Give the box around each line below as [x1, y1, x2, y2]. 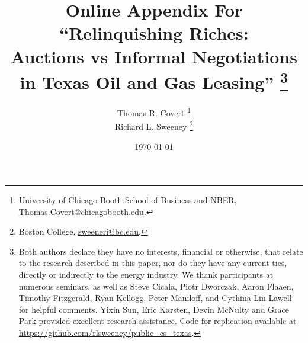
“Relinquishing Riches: [59, 21, 249, 45]
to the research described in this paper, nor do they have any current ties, [18, 257, 287, 269]
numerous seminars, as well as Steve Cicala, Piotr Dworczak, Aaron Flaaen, [18, 280, 294, 292]
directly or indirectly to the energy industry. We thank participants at [18, 268, 274, 281]
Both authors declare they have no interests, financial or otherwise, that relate [18, 245, 303, 257]
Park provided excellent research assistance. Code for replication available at [18, 315, 297, 327]
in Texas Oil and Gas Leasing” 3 [20, 67, 288, 94]
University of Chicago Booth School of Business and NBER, [18, 194, 237, 206]
